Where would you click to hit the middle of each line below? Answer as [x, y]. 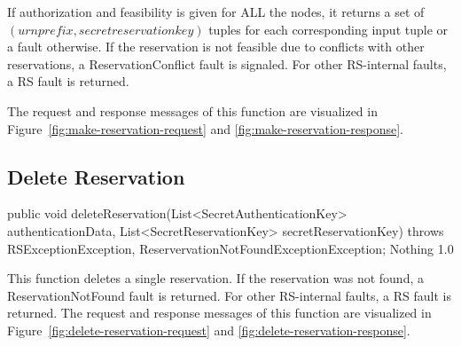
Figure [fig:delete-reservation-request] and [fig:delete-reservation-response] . [209, 330]
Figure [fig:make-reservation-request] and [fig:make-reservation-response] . [205, 128]
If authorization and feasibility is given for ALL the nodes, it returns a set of [216, 12]
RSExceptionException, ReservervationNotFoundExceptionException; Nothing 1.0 [230, 248]
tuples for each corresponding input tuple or [328, 29]
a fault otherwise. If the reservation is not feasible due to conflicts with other [216, 47]
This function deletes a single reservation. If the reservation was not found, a [215, 278]
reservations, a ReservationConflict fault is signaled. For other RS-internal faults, [227, 63]
